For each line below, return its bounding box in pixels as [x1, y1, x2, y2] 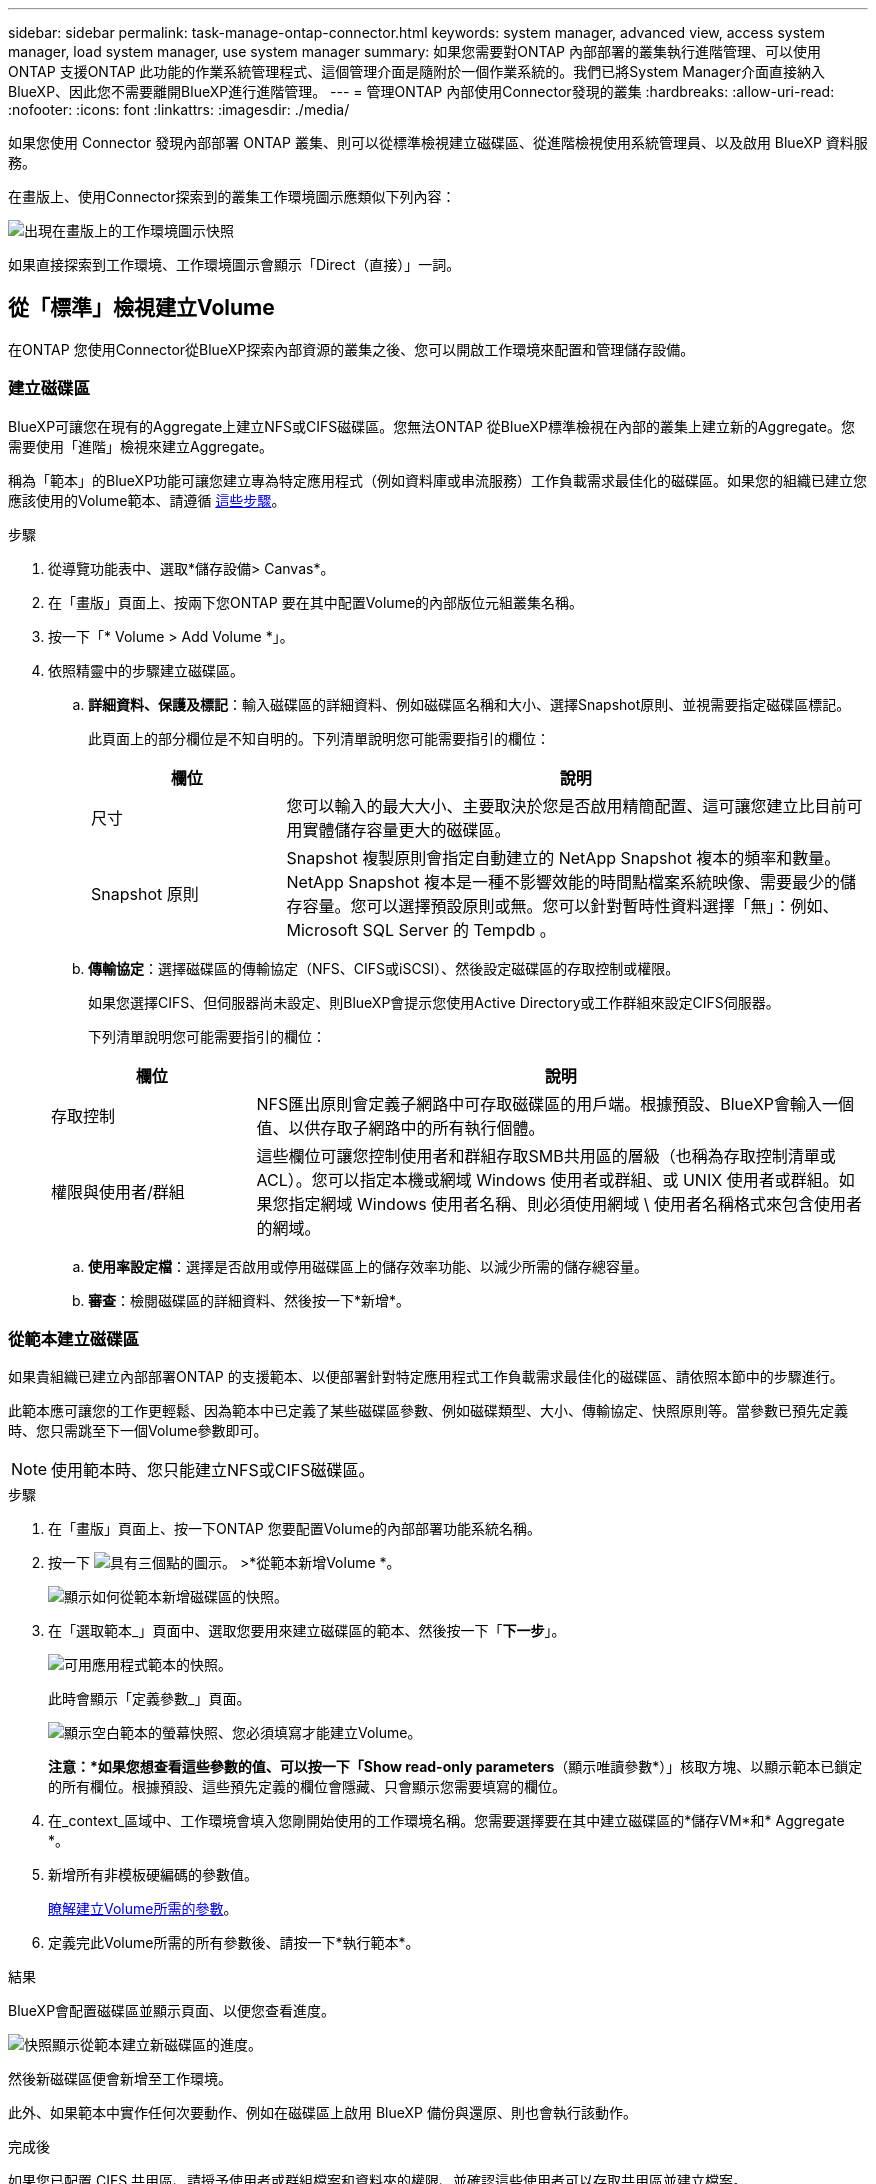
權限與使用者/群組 [51, 1181, 185, 1202]
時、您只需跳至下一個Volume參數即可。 [8, 1422, 268, 1440]
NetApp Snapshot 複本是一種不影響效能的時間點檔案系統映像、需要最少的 [286, 871, 840, 892]
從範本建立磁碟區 [8, 1328, 139, 1349]
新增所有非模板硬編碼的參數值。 [48, 1866, 258, 1884]
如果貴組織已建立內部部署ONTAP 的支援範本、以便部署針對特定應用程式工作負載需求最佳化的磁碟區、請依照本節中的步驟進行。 [8, 1368, 844, 1386]
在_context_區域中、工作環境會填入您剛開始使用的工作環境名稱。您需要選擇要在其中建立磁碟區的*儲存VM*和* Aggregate [48, 1812, 845, 1830]
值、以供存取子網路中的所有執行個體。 [256, 1117, 545, 1138]
